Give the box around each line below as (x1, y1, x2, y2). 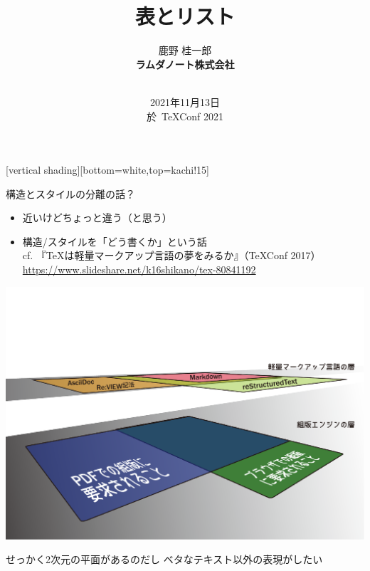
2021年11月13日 (150, 94, 220, 109)
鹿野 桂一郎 (158, 43, 212, 58)
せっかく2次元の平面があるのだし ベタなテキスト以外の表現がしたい (6, 552, 323, 567)
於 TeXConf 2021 (146, 108, 224, 123)
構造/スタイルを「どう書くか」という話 (22, 234, 207, 248)
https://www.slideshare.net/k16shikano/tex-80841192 (22, 262, 256, 277)
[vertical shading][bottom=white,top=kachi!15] (6, 162, 210, 177)
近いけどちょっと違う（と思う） (22, 210, 172, 225)
